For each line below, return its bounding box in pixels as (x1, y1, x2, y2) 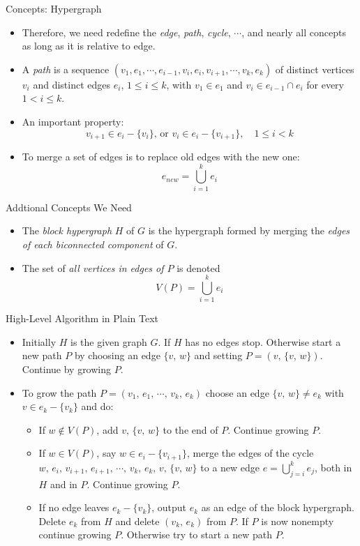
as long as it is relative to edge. (22, 38, 156, 53)
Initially (22, 334, 57, 349)
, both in (314, 460, 352, 474)
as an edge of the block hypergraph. (201, 500, 354, 515)
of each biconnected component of (22, 236, 164, 251)
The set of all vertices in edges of (22, 260, 164, 275)
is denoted (177, 260, 220, 275)
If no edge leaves (38, 500, 110, 515)
